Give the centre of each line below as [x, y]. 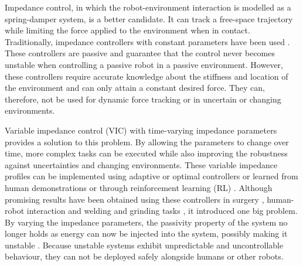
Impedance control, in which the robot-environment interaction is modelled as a [148, 7]
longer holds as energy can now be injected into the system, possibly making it [146, 233]
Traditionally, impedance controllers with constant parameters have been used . [147, 41]
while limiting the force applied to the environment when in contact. [127, 30]
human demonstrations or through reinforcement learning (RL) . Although [139, 187]
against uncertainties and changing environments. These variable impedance [141, 164]
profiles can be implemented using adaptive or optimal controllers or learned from [151, 176]
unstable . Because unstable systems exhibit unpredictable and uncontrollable [144, 245]
